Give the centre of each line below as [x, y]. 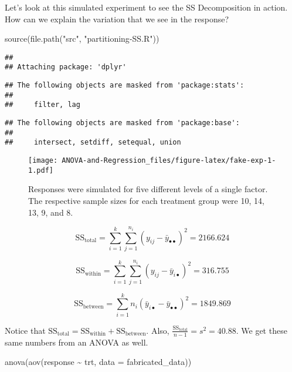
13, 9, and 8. [51, 212]
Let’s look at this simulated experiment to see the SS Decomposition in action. [146, 7]
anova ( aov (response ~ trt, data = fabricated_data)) [98, 362]
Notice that [25, 330]
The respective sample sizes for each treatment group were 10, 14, [146, 200]
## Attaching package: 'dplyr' [66, 67]
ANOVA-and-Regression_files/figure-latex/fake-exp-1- [169, 161]
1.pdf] [41, 170]
